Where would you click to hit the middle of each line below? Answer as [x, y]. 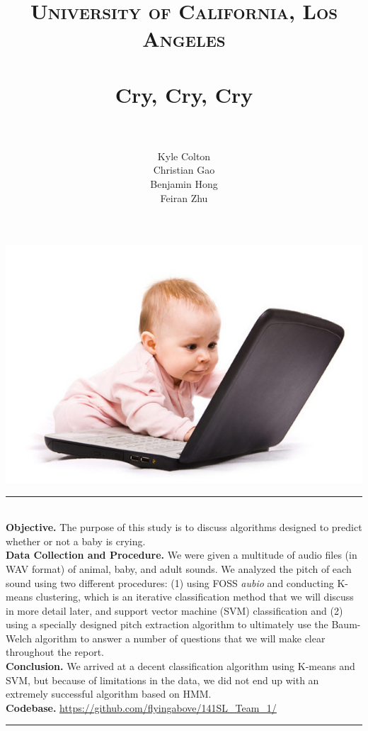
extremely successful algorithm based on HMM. [109, 694]
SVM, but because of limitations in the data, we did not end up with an [162, 680]
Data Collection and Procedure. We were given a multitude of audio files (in [182, 555]
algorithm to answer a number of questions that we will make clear [180, 638]
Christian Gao [184, 170]
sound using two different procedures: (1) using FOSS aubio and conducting [170, 582]
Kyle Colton [184, 156]
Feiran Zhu [184, 197]
